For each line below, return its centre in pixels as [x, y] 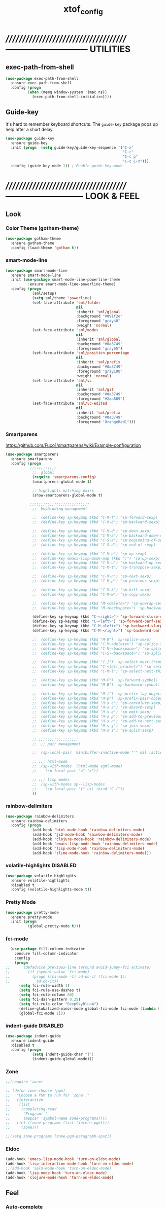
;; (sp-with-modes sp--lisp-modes [68, 784]
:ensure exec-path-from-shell [41, 83]
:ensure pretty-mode [31, 917]
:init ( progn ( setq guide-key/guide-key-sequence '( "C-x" [72, 147]
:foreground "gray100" [99, 371]
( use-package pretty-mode [32, 912]
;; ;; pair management [56, 744]
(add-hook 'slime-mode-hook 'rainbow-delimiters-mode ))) [92, 853]
